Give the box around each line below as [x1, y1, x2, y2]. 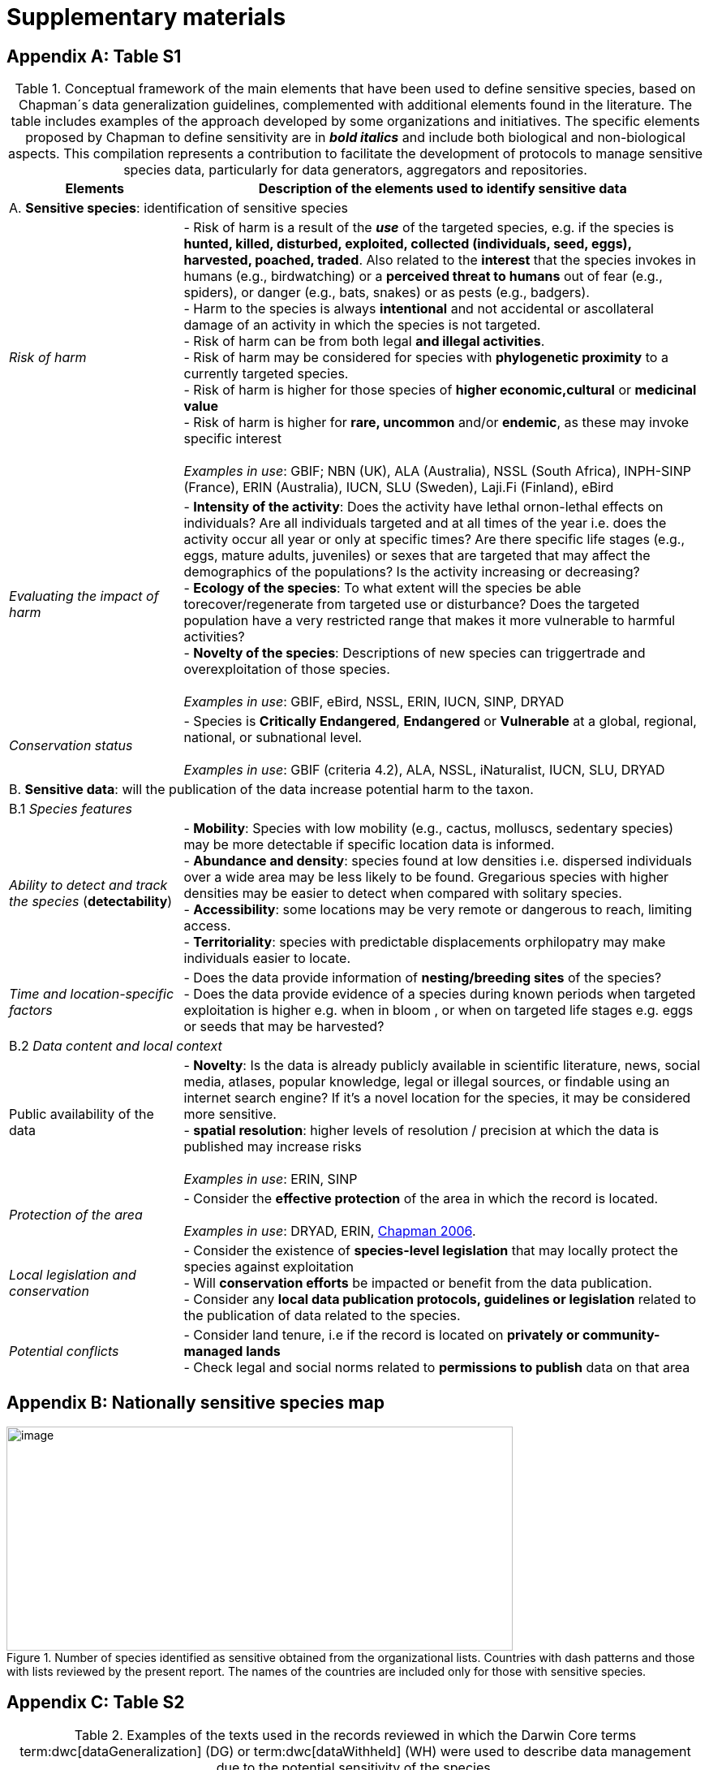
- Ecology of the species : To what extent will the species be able [183, 580, 582, 597]
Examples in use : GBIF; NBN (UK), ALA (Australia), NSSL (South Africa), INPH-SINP [183, 463, 691, 480]
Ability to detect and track [9, 877, 168, 894]
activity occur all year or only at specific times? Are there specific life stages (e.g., [183, 531, 685, 548]
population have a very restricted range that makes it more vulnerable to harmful [183, 612, 676, 629]
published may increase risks [183, 1138, 362, 1155]
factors [9, 1002, 53, 1019]
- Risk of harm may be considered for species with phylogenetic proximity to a [183, 349, 668, 366]
